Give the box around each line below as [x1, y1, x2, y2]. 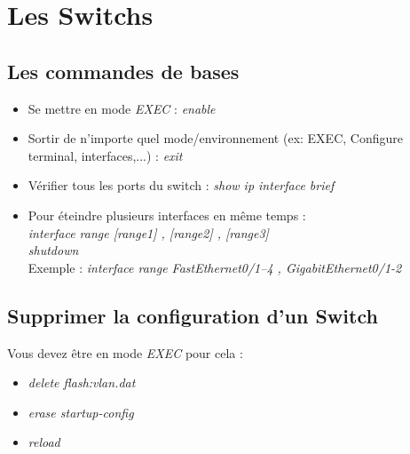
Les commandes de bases [7, 57, 240, 84]
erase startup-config [28, 402, 134, 421]
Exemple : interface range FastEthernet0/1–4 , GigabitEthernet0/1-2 [28, 258, 402, 276]
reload [28, 433, 60, 451]
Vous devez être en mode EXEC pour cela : [7, 343, 243, 362]
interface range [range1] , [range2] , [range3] [28, 223, 269, 242]
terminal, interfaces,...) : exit [28, 146, 183, 164]
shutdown [28, 241, 79, 259]
